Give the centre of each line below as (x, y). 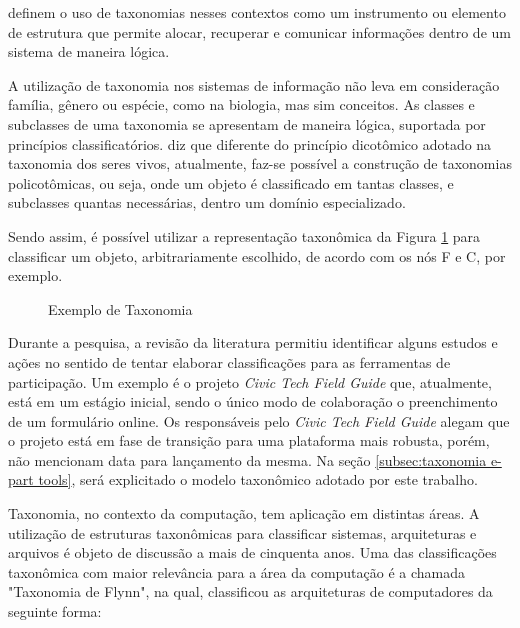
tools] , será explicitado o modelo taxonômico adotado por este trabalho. (258, 479)
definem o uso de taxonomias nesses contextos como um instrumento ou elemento (257, 12)
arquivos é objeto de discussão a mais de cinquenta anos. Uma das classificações (252, 552)
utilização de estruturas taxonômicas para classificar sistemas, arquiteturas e (242, 532)
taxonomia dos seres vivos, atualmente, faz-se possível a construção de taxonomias (260, 163)
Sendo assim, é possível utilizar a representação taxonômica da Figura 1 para (244, 235)
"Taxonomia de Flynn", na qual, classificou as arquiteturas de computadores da (250, 591)
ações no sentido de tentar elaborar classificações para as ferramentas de (229, 361)
